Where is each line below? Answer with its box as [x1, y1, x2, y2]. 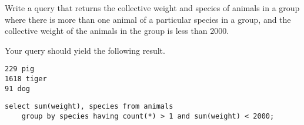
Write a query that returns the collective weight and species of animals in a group [5, 2, 300, 13]
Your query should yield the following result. [5, 44, 165, 56]
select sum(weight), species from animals [5, 102, 173, 111]
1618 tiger [5, 75, 47, 84]
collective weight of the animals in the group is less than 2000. [5, 25, 229, 37]
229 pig [5, 65, 35, 74]
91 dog [5, 84, 30, 93]
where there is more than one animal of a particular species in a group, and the [5, 13, 291, 25]
